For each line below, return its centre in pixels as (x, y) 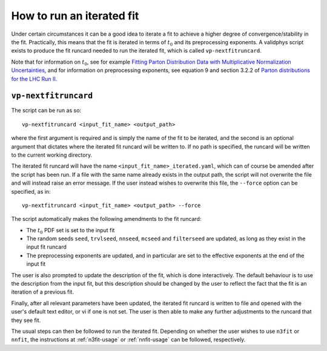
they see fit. (26, 320)
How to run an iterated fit (75, 16)
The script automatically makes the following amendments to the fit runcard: (106, 219)
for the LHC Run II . (34, 79)
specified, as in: (31, 191)
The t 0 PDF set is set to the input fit (71, 231)
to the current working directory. (52, 155)
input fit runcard (46, 247)
